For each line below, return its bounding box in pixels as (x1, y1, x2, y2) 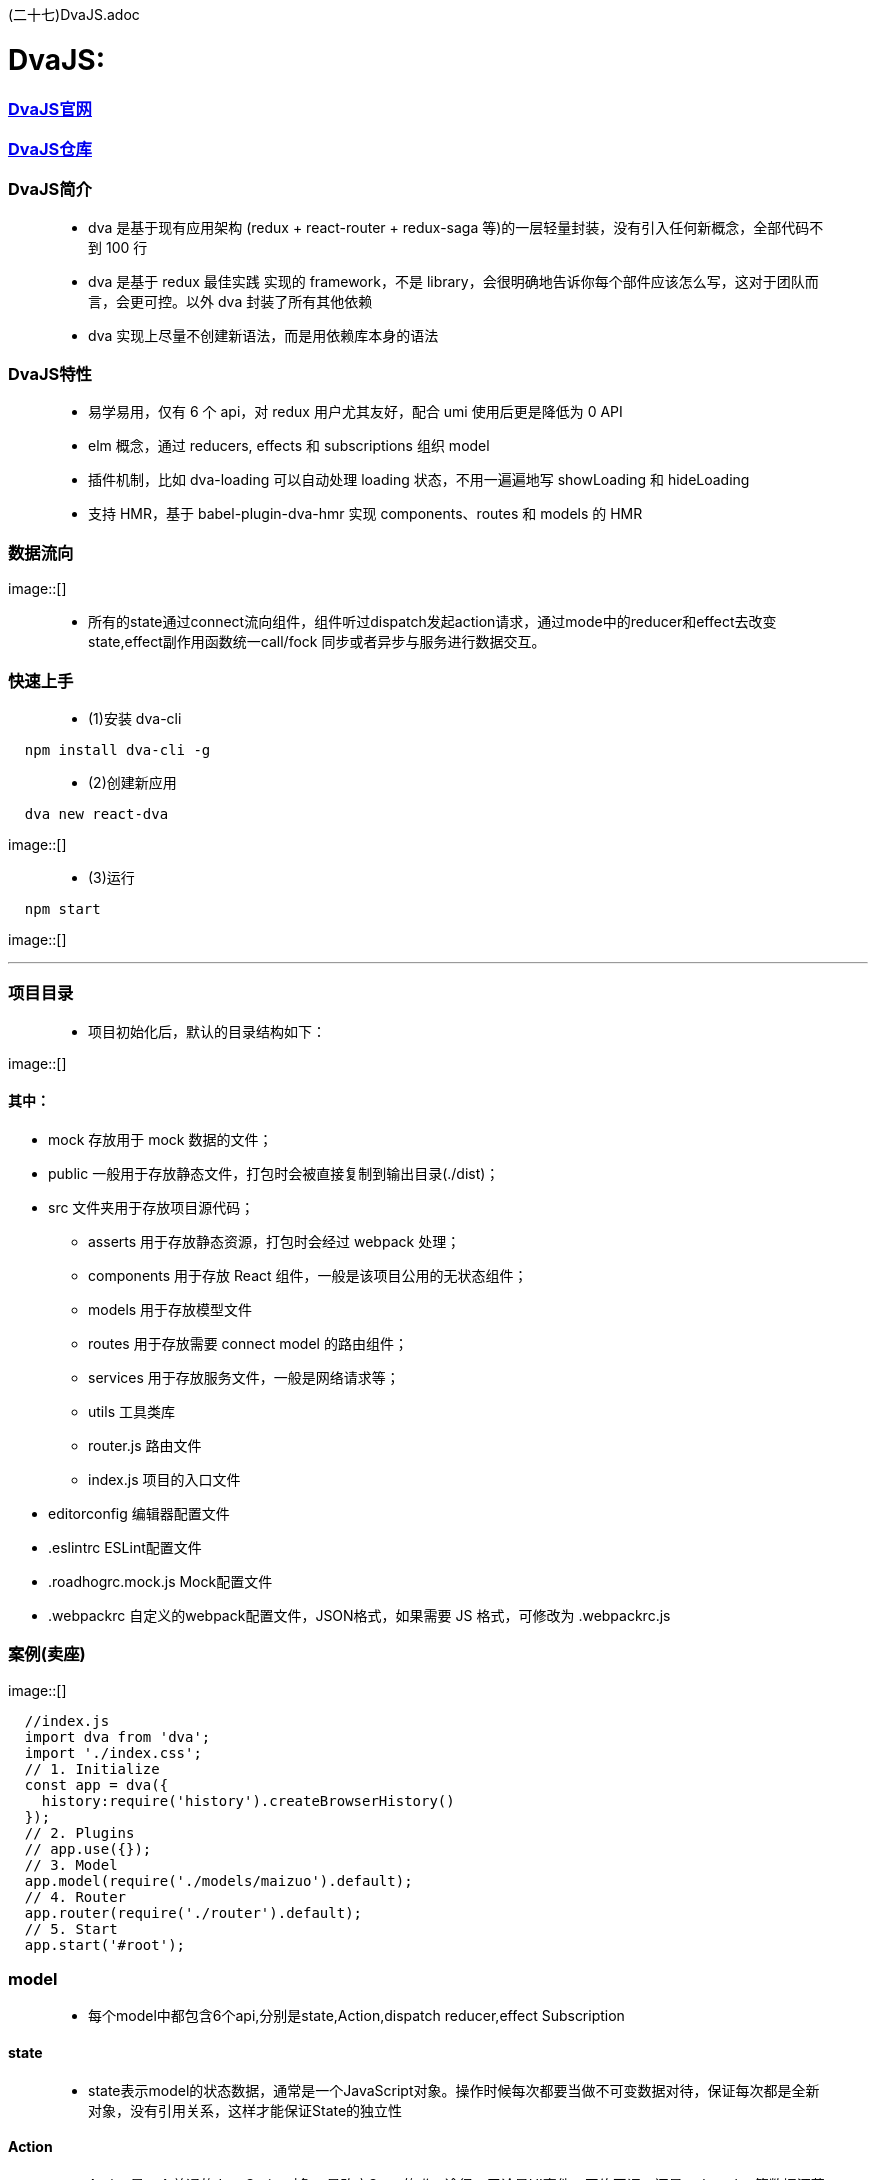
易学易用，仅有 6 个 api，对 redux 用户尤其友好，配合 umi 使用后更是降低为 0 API (88, 403, 623, 421)
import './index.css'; (24, 1744, 202, 1761)
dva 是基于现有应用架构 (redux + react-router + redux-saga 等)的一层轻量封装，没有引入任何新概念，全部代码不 (88, 218, 824, 236)
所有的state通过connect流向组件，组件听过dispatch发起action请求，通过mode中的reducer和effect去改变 (88, 613, 777, 631)
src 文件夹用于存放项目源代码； (48, 1198, 255, 1216)
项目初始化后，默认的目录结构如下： (88, 1022, 326, 1040)
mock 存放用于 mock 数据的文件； (48, 1130, 273, 1148)
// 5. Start (24, 1920, 118, 1937)
